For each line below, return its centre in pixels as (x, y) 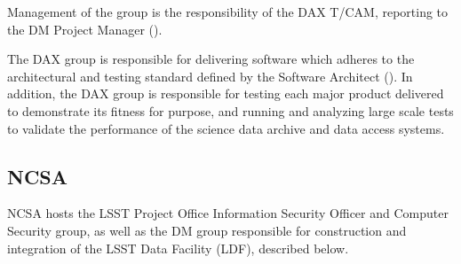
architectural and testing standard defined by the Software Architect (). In (210, 76)
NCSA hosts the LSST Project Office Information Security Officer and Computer (228, 213)
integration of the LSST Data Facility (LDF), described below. (178, 248)
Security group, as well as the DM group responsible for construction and (207, 230)
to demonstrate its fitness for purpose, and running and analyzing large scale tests (230, 110)
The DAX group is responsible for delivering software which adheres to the (211, 59)
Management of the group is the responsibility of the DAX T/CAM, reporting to (228, 12)
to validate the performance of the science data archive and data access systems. (226, 128)
